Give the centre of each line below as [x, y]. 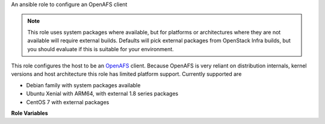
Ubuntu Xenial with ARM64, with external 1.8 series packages [102, 94]
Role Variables [29, 113]
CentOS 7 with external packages [68, 102]
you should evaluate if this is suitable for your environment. [101, 49]
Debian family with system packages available [83, 85]
